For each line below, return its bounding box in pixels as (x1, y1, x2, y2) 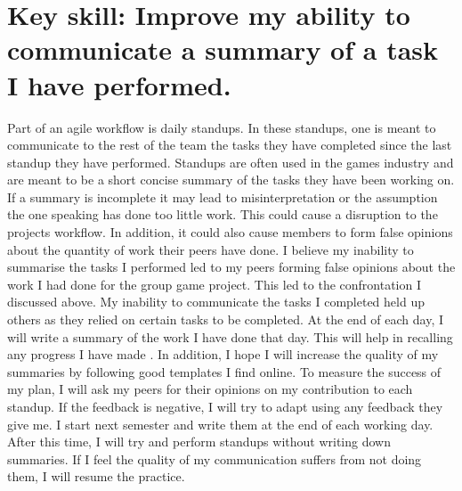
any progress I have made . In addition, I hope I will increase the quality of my (7, 345, 439, 364)
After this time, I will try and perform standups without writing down (7, 432, 391, 451)
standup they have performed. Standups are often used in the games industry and (7, 152, 454, 171)
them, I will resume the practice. (7, 467, 185, 486)
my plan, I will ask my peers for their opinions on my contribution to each (7, 380, 413, 398)
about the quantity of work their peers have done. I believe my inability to (7, 240, 414, 258)
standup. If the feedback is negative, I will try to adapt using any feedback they (7, 397, 443, 415)
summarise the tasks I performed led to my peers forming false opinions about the (7, 258, 456, 276)
